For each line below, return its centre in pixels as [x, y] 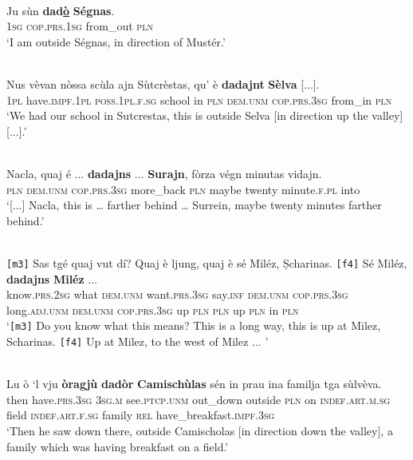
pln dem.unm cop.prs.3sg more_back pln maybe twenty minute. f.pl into [183, 189]
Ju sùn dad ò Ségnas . [61, 10]
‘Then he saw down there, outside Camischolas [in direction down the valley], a [200, 431]
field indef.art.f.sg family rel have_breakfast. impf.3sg [141, 415]
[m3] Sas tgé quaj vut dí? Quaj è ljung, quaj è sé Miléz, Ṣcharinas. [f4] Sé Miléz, [207, 262]
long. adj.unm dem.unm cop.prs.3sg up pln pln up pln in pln [153, 309]
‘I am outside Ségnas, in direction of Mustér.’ [116, 41]
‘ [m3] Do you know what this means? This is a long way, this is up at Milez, [194, 325]
